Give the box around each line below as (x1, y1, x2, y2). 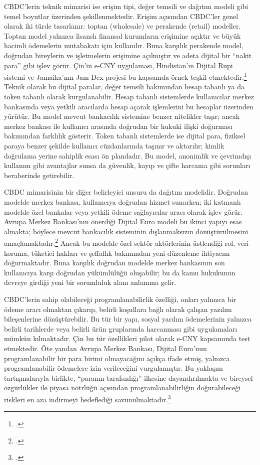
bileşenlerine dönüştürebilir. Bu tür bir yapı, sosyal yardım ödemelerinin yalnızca (4, 314, 252, 324)
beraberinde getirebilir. (4, 170, 74, 180)
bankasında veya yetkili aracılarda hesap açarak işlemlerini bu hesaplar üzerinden (4, 101, 253, 111)
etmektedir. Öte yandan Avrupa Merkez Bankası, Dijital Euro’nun (4, 343, 207, 353)
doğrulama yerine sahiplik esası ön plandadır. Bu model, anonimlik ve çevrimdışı (4, 150, 251, 161)
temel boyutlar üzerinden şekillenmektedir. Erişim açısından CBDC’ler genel (4, 11, 238, 21)
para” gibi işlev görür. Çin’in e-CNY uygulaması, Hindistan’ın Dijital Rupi (4, 60, 233, 70)
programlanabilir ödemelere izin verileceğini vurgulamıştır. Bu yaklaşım (4, 363, 223, 373)
